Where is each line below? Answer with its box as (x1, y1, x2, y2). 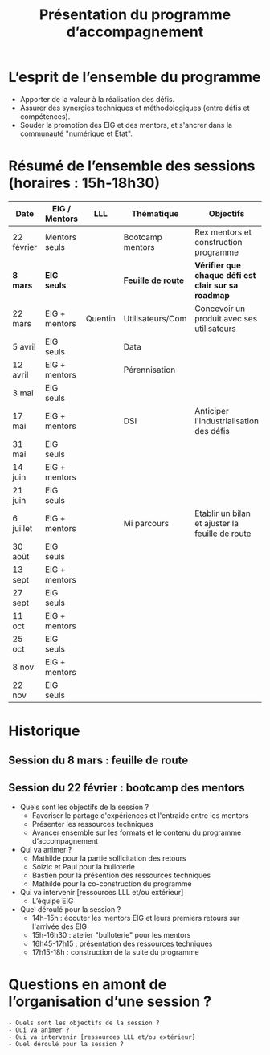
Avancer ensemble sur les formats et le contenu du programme (31, 828, 242, 837)
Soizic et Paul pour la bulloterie (31, 862, 135, 872)
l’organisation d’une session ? (8, 992, 212, 1011)
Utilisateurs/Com (123, 313, 187, 324)
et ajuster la (194, 517, 239, 529)
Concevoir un (194, 303, 246, 314)
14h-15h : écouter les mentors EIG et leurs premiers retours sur (31, 914, 240, 923)
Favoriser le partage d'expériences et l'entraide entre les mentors (31, 811, 249, 820)
